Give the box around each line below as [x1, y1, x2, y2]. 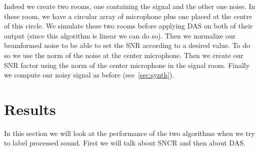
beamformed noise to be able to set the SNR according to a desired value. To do [4, 40, 250, 50]
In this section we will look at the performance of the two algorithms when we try [4, 127, 255, 138]
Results [4, 98, 56, 119]
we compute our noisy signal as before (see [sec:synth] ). [4, 69, 174, 80]
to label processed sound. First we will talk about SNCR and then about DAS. [4, 137, 245, 148]
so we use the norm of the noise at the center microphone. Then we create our [4, 49, 243, 60]
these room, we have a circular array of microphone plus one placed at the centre [4, 10, 252, 21]
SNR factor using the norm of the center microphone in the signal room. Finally [4, 59, 250, 70]
